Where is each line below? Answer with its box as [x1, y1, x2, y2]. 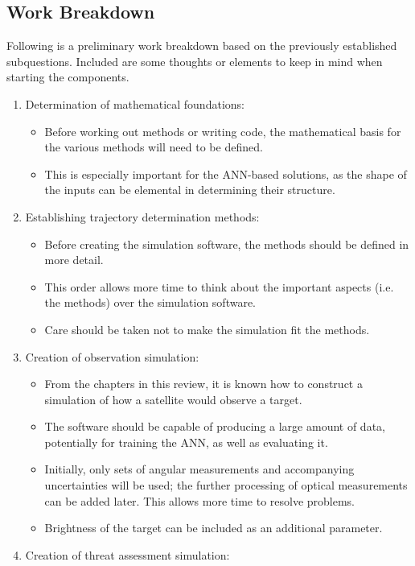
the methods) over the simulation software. [44, 294, 256, 311]
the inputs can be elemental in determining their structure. [44, 181, 335, 198]
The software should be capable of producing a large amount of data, [44, 418, 385, 435]
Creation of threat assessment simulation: [25, 546, 230, 563]
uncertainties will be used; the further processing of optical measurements [44, 477, 408, 494]
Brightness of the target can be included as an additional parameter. [44, 519, 383, 536]
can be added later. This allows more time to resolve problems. [44, 492, 355, 509]
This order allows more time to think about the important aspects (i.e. [44, 278, 394, 295]
